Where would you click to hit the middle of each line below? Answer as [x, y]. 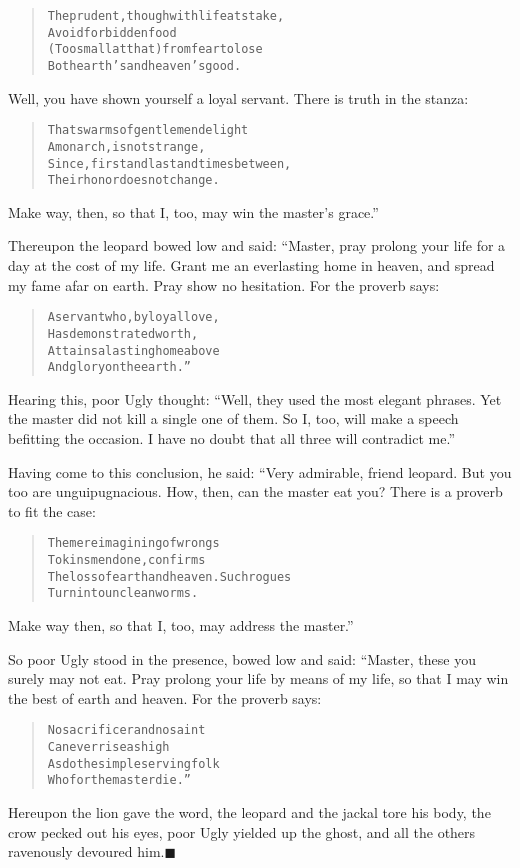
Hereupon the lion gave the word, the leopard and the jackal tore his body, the [249, 812]
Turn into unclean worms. [123, 593]
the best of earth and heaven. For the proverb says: [165, 697]
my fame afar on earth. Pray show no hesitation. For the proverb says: [224, 284]
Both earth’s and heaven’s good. [144, 65]
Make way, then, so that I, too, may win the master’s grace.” [193, 211]
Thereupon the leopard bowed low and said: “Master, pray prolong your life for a [257, 245]
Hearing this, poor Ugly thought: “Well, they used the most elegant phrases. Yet [255, 398]
